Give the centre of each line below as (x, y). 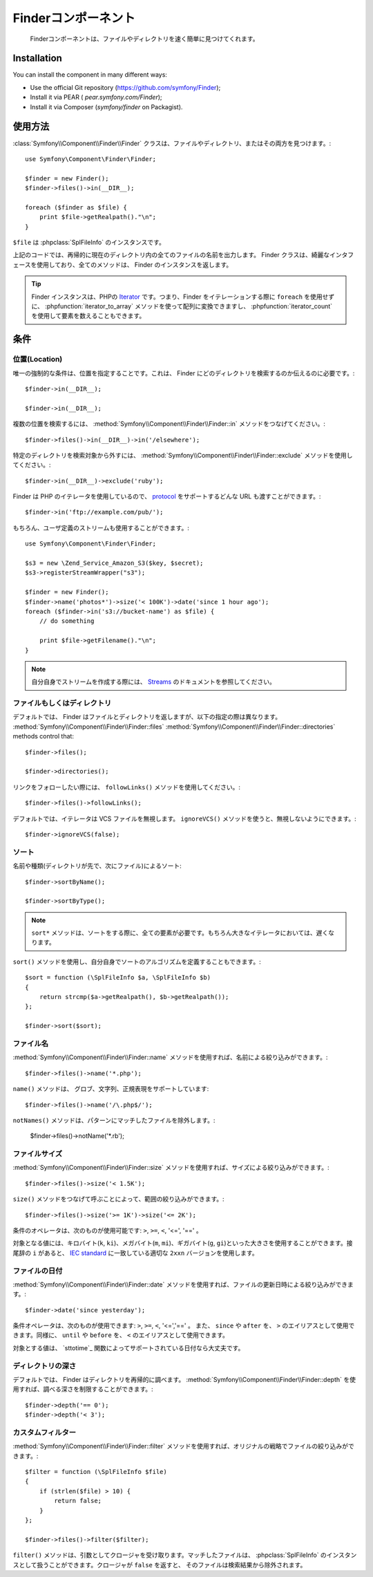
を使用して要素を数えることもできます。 (88, 316)
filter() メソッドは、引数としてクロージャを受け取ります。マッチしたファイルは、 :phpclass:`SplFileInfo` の (170, 1555)
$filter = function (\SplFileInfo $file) (96, 1472)
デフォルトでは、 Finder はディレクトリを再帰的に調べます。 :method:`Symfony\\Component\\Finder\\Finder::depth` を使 (184, 1380)
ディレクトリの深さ (45, 1365)
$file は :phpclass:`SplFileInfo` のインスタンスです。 (89, 243)
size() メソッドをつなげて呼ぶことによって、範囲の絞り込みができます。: (118, 1199)
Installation (37, 58)
